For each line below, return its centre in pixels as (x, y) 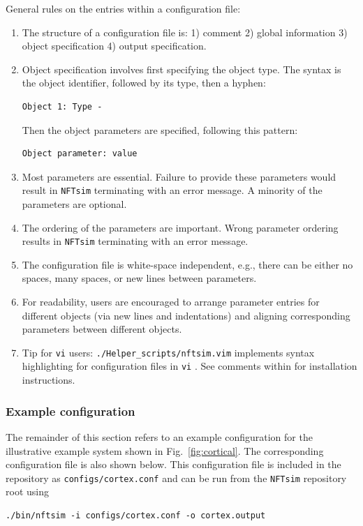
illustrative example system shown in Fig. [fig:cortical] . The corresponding (165, 450)
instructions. (49, 380)
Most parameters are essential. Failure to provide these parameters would (179, 176)
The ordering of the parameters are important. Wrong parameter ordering (180, 227)
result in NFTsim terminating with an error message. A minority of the (172, 190)
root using (27, 491)
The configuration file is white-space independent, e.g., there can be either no (187, 264)
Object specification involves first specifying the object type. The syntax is (181, 69)
